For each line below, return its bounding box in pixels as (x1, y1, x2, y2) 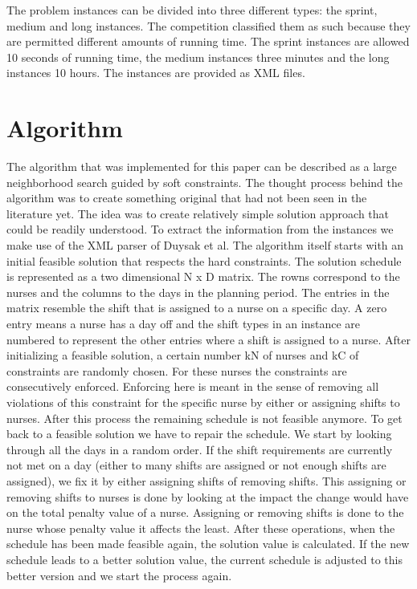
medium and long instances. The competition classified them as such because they (6, 17, 411, 34)
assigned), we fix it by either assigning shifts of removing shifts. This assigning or (6, 472, 407, 489)
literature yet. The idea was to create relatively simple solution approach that (6, 205, 390, 221)
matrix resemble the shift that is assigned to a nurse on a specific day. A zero (6, 299, 387, 316)
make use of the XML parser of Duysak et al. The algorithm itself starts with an (6, 237, 404, 254)
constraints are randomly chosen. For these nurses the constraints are (6, 362, 347, 379)
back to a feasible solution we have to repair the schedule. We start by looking (6, 425, 392, 442)
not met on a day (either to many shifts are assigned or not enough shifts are (6, 457, 386, 473)
